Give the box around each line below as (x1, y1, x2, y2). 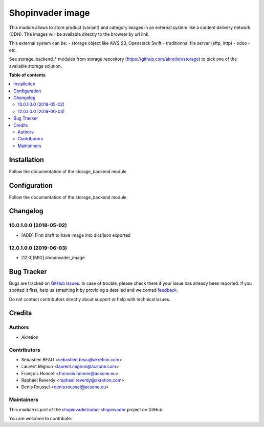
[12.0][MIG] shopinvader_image (21, 254, 85, 260)
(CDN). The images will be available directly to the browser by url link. (9, 31, 150, 37)
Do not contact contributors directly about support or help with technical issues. (9, 296, 171, 302)
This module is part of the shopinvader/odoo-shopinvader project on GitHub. (9, 406, 164, 412)
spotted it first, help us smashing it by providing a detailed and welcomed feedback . (9, 287, 178, 293)
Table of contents (9, 72, 46, 78)
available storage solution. (9, 63, 62, 69)
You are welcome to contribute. (9, 415, 72, 421)
